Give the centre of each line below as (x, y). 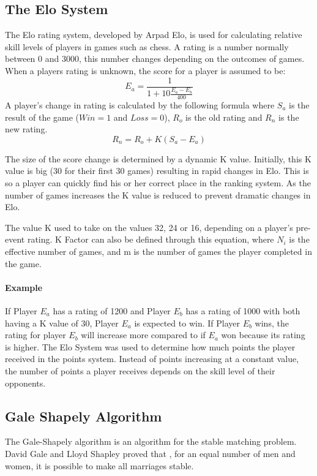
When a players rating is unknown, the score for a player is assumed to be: (145, 70)
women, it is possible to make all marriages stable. (99, 465)
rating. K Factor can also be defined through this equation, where (151, 239)
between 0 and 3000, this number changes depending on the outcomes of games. (155, 59)
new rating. (26, 129)
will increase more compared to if (143, 335)
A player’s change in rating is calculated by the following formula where (140, 105)
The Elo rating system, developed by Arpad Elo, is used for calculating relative (154, 35)
